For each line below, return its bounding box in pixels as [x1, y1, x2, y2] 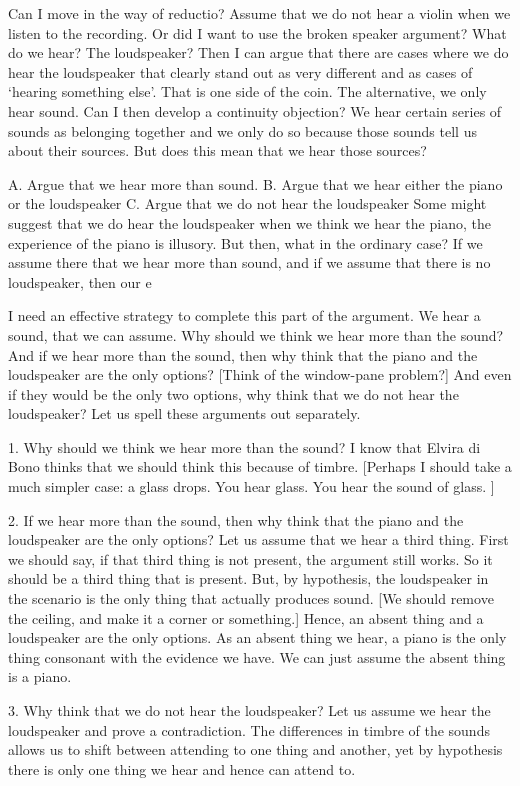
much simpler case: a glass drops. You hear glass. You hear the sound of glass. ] [8, 476, 495, 497]
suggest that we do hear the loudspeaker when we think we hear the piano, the [8, 212, 491, 233]
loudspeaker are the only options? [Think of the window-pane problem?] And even [8, 364, 512, 385]
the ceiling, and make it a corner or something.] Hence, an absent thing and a [8, 607, 484, 628]
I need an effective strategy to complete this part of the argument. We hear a [8, 305, 481, 326]
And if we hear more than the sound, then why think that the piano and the [8, 344, 478, 365]
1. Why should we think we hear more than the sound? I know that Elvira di [8, 436, 481, 457]
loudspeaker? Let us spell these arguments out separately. [8, 403, 361, 424]
